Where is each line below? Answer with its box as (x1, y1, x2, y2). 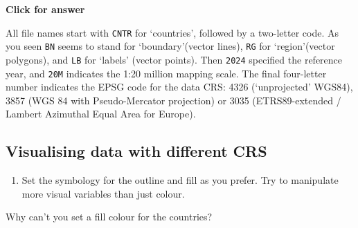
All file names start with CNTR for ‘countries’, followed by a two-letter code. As (6, 25, 339, 39)
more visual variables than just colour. (21, 186, 185, 200)
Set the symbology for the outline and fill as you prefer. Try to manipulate (21, 173, 339, 187)
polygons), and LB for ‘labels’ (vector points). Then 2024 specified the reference (6, 52, 343, 66)
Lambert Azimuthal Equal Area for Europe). (6, 106, 196, 121)
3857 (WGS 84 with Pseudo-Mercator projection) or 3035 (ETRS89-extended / (6, 93, 341, 107)
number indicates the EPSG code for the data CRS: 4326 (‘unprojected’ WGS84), (6, 79, 353, 94)
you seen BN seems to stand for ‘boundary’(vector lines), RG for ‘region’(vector (6, 39, 335, 53)
